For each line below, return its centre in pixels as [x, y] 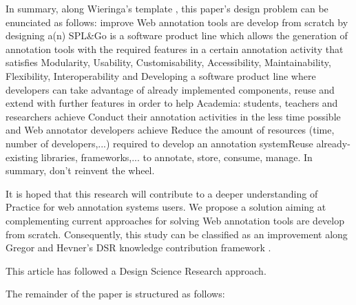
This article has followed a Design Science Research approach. [136, 270]
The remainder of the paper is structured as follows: [115, 294]
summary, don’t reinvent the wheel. [80, 170]
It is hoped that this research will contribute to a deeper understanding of [162, 193]
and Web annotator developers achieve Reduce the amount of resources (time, [170, 130]
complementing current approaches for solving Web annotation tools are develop [175, 220]
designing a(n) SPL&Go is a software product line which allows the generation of [177, 35]
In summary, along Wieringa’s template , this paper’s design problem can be [167, 8]
